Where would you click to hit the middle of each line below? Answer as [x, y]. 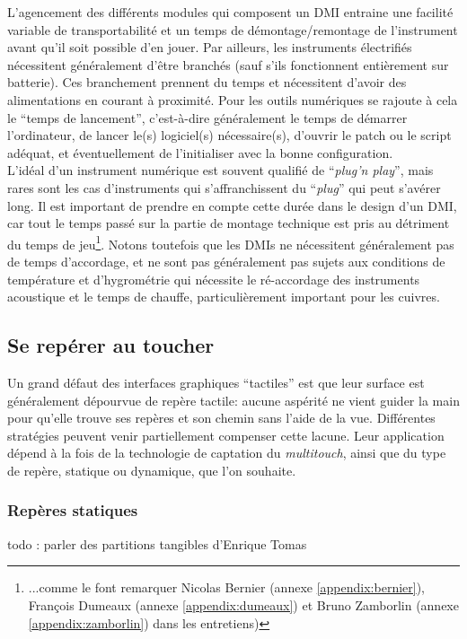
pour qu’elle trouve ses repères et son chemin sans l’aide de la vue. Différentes [221, 418]
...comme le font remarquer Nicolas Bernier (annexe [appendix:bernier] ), [226, 587]
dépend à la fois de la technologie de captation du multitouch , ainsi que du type [227, 453]
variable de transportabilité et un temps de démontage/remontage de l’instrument [233, 29]
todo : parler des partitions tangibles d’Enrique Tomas [157, 543]
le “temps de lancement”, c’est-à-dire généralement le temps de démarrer [207, 117]
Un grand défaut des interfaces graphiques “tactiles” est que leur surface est [216, 382]
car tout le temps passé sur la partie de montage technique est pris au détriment [229, 223]
